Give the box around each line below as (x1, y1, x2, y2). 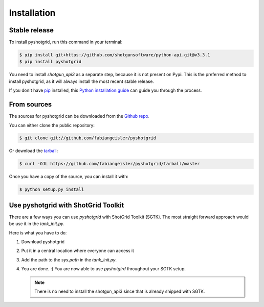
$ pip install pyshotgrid (19, 59, 82, 65)
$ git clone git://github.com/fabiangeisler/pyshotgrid (19, 135, 156, 141)
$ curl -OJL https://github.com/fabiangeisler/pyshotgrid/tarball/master (19, 161, 200, 167)
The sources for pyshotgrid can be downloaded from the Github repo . (9, 113, 150, 119)
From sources (9, 101, 52, 109)
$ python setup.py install (19, 187, 84, 192)
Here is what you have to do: (9, 230, 67, 235)
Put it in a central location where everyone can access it (21, 248, 134, 254)
